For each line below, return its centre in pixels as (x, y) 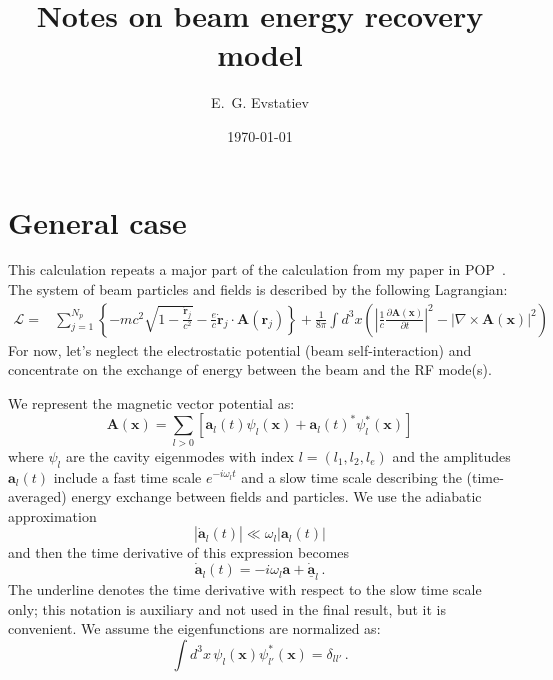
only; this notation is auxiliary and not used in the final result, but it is (227, 608)
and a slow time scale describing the (351, 476)
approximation (52, 515)
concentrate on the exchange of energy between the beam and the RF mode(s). (250, 369)
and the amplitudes (451, 455)
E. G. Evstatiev (260, 102)
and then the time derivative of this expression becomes (179, 552)
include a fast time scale (127, 476)
